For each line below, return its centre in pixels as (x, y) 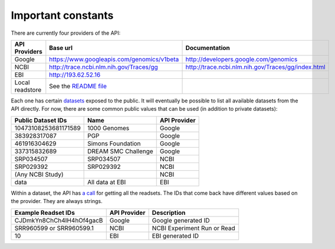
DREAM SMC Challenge (120, 151)
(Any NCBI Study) (39, 174)
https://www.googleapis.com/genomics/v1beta (114, 59)
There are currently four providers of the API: (66, 33)
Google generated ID (181, 220)
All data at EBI (107, 182)
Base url (61, 48)
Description (169, 213)
